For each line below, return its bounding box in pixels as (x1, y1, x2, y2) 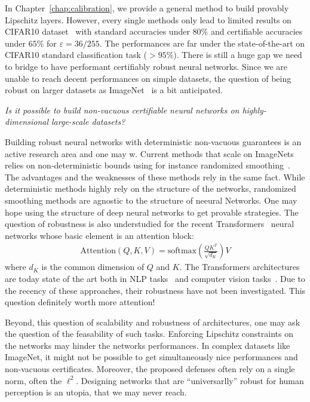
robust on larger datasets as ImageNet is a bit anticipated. (5, 84, 223, 96)
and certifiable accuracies (210, 25, 303, 38)
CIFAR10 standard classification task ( (5, 48, 147, 61)
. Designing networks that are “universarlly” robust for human (76, 374, 304, 386)
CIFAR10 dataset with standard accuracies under (5, 25, 190, 38)
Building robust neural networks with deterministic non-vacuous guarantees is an (5, 135, 302, 148)
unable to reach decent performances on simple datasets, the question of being (5, 72, 291, 84)
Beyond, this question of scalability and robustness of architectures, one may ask (5, 315, 300, 328)
